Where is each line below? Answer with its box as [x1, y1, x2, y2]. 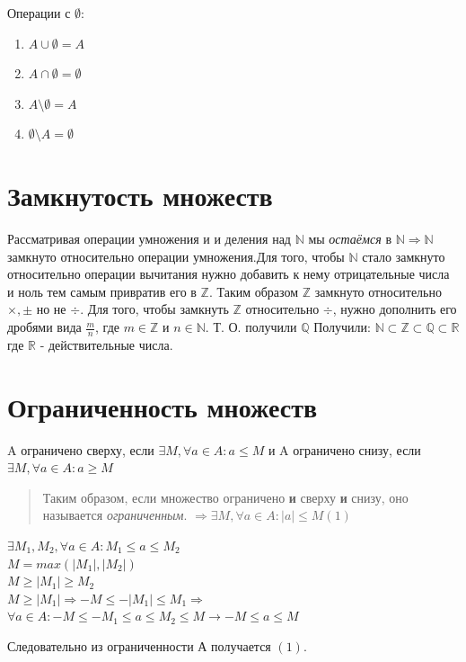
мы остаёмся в [308, 229, 392, 248]
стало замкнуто [362, 246, 445, 265]
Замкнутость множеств [7, 177, 273, 214]
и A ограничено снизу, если [268, 440, 421, 459]
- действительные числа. [40, 335, 173, 353]
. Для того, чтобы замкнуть [80, 300, 229, 318]
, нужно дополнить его [332, 300, 457, 318]
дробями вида [7, 318, 82, 336]
